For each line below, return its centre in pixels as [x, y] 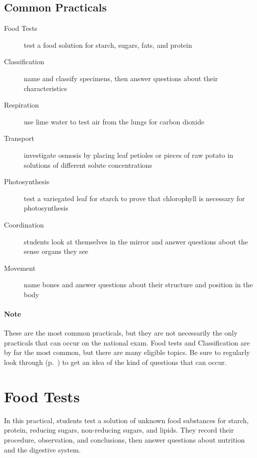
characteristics [45, 88]
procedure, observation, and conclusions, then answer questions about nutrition [125, 439]
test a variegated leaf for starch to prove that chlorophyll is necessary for [134, 198]
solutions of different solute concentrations [88, 165]
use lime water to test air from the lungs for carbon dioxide [114, 121]
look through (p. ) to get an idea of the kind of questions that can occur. [115, 362]
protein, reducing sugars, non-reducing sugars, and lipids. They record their [119, 430]
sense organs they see [56, 251]
